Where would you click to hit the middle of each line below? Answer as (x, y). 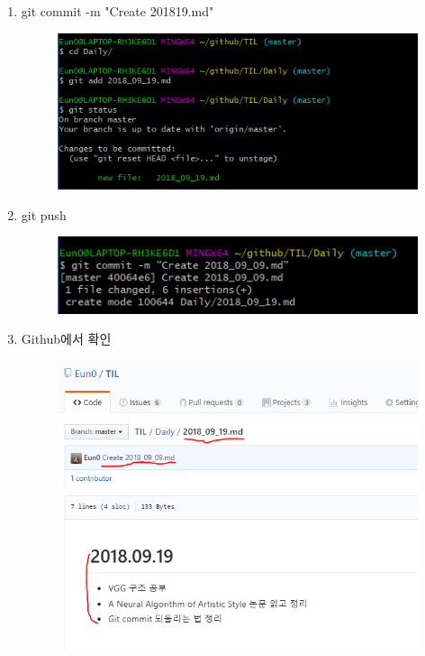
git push (44, 214)
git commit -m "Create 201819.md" (118, 11)
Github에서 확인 (66, 339)
